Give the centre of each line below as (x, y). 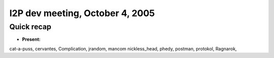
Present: (31, 39)
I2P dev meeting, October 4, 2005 (82, 13)
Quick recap (30, 27)
